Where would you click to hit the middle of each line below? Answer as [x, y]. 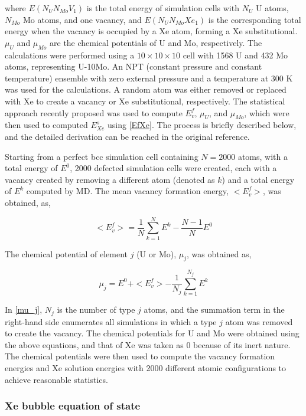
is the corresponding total [255, 19]
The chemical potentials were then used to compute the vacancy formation [140, 356]
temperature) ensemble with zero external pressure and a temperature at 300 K [149, 78]
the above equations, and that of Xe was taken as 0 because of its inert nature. [148, 344]
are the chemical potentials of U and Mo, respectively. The [156, 42]
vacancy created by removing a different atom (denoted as [110, 179]
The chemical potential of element [66, 253]
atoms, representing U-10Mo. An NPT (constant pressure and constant [134, 66]
